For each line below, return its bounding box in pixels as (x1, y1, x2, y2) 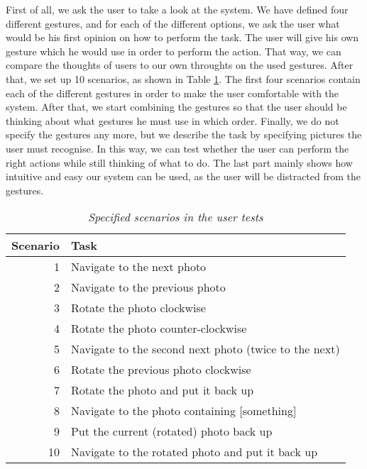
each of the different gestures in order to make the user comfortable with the (6, 85, 339, 100)
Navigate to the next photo (70, 258, 207, 275)
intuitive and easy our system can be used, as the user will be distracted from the (6, 169, 361, 184)
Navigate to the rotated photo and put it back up (70, 443, 318, 460)
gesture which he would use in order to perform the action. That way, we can (6, 43, 341, 58)
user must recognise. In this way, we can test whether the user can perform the (6, 140, 349, 155)
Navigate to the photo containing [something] (70, 402, 297, 419)
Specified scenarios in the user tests (88, 209, 263, 226)
